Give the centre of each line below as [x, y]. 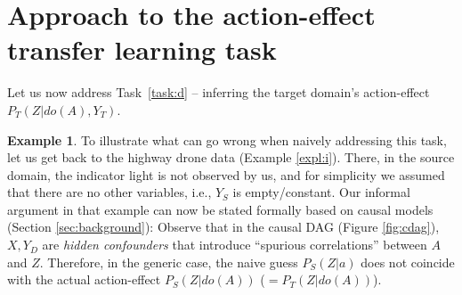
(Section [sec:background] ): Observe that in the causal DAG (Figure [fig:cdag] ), [223, 227]
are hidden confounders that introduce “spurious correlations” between [235, 245]
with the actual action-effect [84, 279]
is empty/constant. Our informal [321, 192]
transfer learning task [142, 49]
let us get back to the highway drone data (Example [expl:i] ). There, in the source [231, 157]
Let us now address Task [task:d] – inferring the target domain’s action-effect [219, 92]
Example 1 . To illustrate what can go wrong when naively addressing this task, [227, 139]
